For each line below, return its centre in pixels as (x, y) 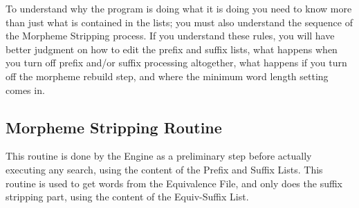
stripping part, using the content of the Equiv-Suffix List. (127, 197)
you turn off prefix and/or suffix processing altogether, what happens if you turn (176, 63)
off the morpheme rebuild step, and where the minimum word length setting (167, 76)
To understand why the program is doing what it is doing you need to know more (179, 8)
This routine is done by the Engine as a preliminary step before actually (159, 156)
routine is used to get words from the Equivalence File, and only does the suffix (174, 183)
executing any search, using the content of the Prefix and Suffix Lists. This (164, 169)
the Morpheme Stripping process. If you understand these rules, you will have (170, 36)
